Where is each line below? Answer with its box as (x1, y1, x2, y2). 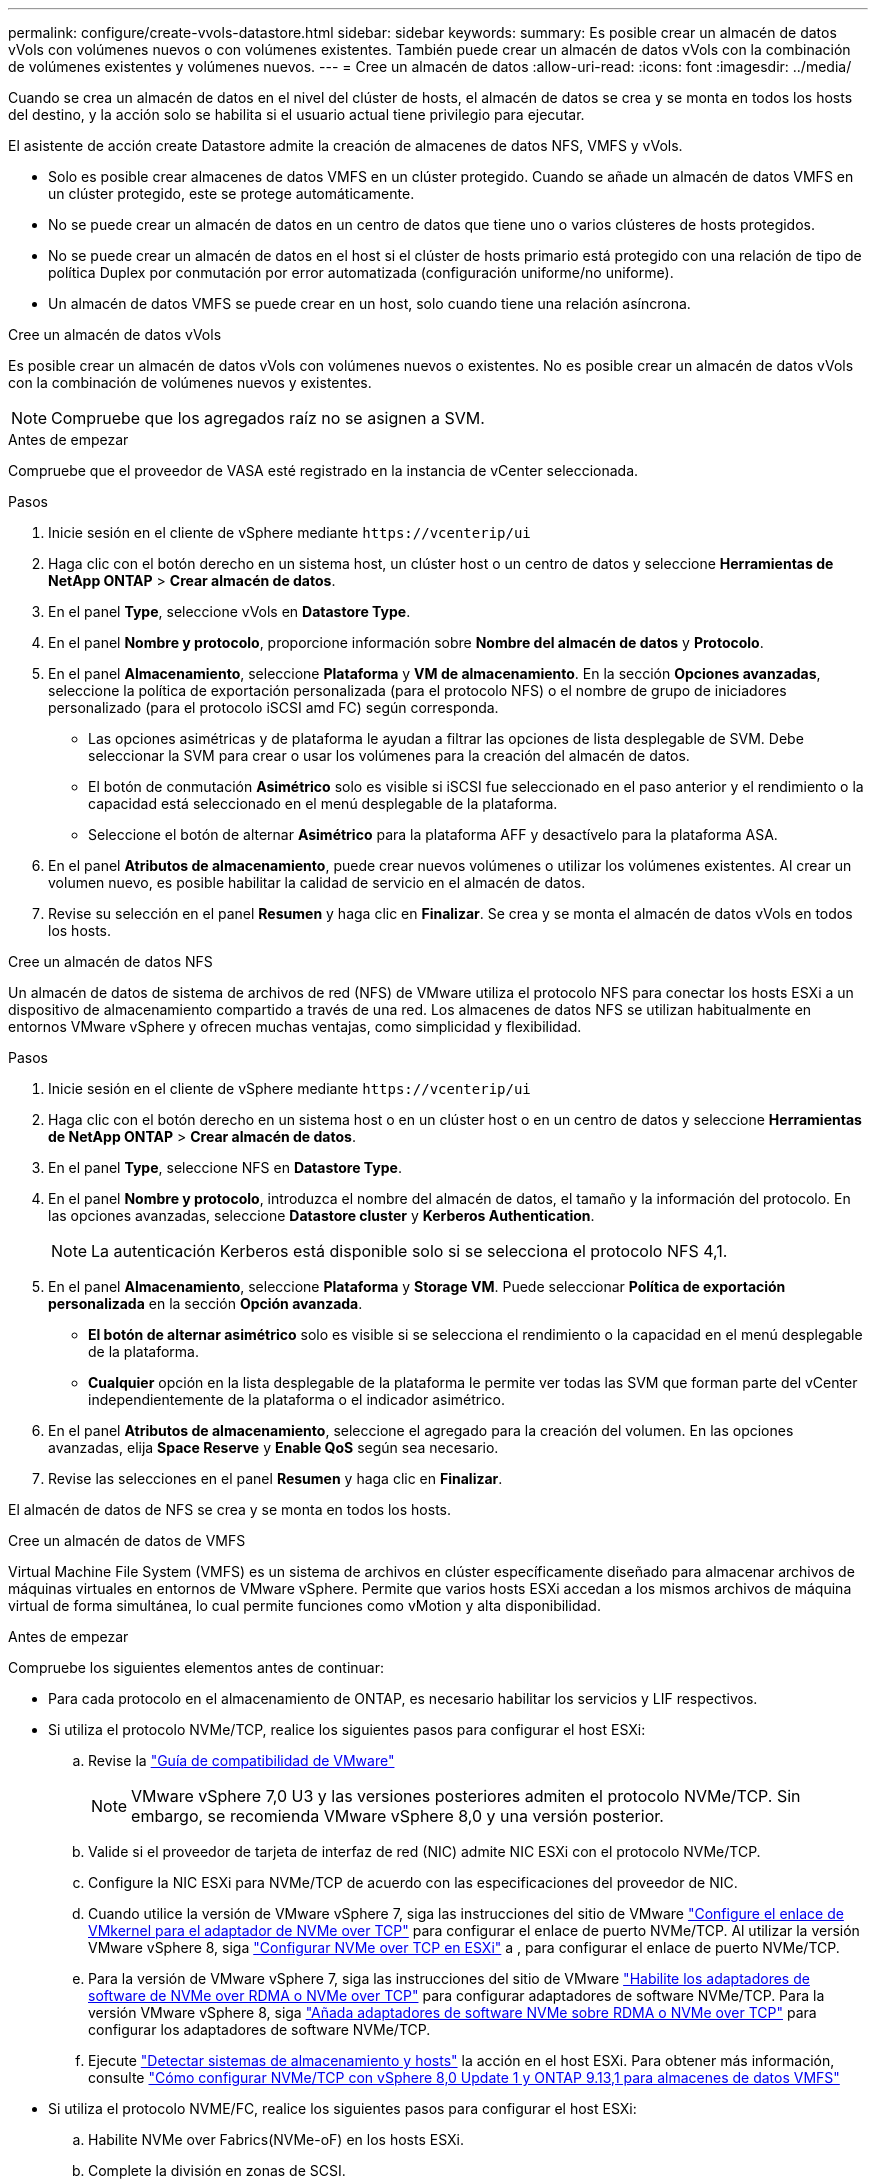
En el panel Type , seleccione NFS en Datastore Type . (48, 1159, 402, 1176)
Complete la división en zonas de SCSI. (88, 2162, 346, 2179)
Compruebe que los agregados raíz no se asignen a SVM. (51, 408, 485, 428)
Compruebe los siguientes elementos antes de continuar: (8, 1659, 385, 1676)
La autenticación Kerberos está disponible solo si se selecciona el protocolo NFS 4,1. (91, 1241, 728, 1261)
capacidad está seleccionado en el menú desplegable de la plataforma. (88, 795, 558, 812)
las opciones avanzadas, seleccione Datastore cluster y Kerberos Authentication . (48, 1207, 595, 1224)
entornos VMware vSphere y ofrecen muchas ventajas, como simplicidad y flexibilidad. (8, 1018, 582, 1035)
